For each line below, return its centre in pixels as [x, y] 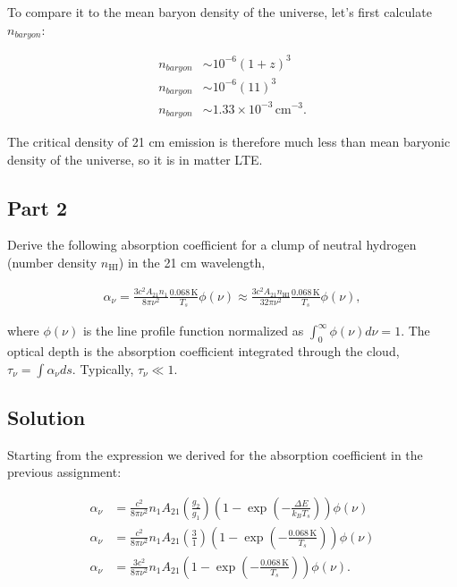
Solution [47, 417]
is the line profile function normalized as [193, 331]
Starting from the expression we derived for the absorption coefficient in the [215, 454]
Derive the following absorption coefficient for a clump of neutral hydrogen [212, 245]
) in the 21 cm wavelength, [192, 262]
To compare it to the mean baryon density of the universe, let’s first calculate [220, 12]
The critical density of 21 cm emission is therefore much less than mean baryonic [229, 141]
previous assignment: [64, 472]
